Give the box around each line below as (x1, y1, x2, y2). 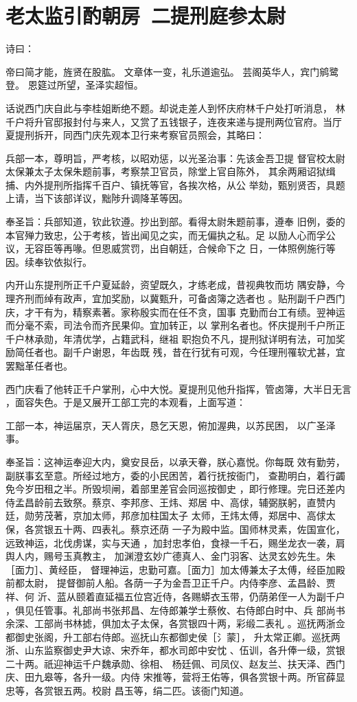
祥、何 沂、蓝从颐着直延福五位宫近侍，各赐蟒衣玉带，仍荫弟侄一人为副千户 (5, 589, 345, 603)
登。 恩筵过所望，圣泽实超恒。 (5, 78, 143, 92)
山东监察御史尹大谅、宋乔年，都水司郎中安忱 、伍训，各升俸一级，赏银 (24, 643, 345, 657)
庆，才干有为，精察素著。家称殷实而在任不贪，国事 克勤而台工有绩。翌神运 (5, 304, 345, 319)
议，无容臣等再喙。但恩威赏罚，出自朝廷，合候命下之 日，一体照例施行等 (5, 241, 336, 256)
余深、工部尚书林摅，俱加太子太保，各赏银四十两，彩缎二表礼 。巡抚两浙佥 (5, 616, 345, 631)
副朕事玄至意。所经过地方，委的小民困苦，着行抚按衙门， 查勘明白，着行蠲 (5, 468, 345, 482)
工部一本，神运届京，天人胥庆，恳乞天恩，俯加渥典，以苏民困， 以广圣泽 (5, 418, 336, 432)
